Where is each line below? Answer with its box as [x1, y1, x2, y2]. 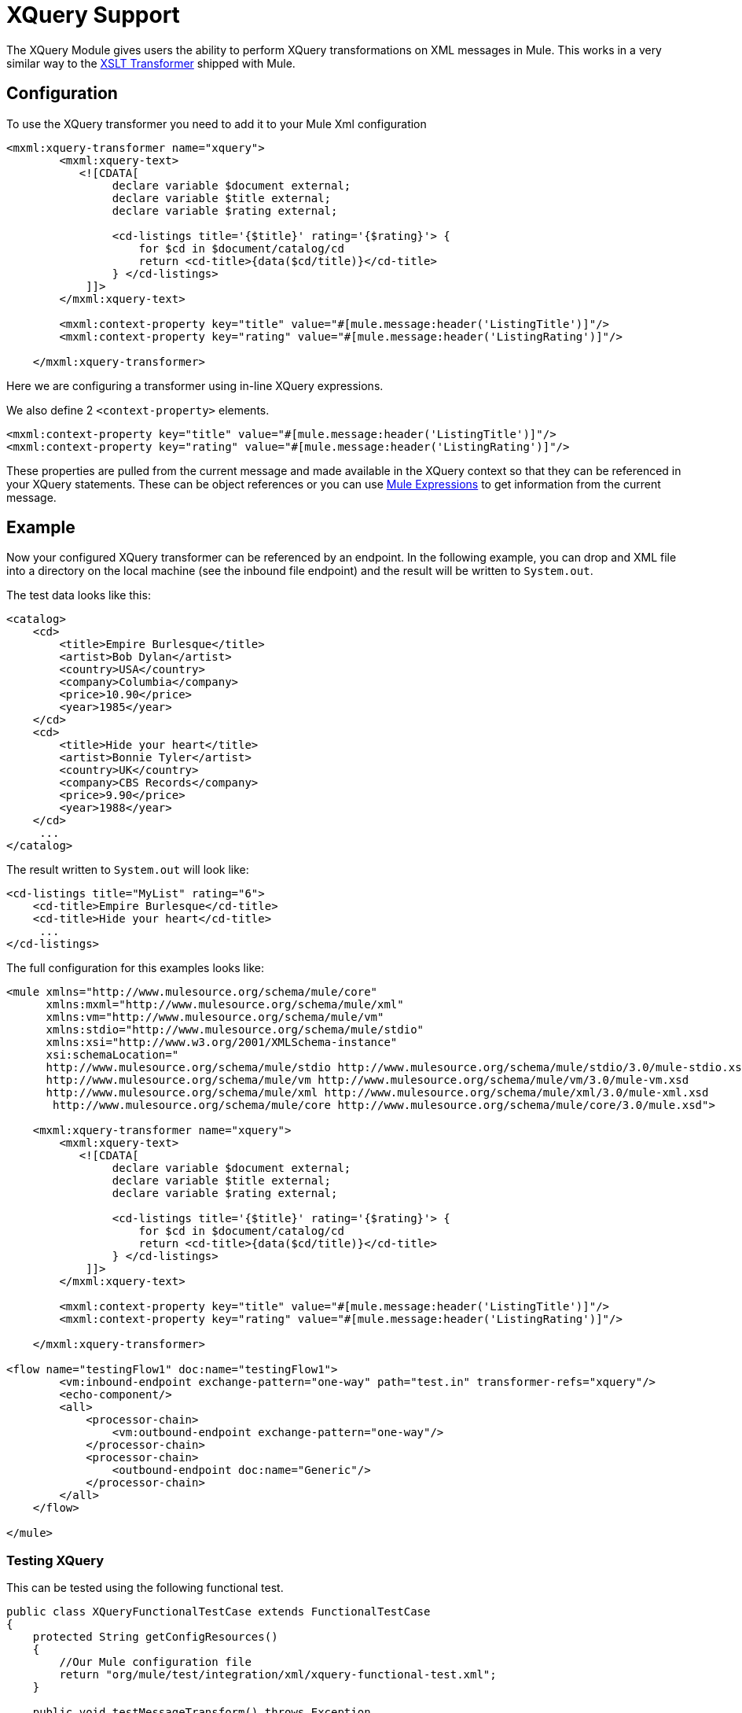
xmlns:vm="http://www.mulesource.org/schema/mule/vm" [46, 1011, 384, 1024]
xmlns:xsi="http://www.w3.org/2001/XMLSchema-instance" [46, 1036, 398, 1049]
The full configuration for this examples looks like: [6, 961, 264, 975]
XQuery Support [6, 2, 180, 28]
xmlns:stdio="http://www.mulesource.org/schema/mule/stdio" [46, 1023, 424, 1037]
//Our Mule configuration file [59, 1656, 252, 1669]
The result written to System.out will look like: [6, 863, 249, 877]
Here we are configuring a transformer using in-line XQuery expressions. [6, 378, 384, 392]
